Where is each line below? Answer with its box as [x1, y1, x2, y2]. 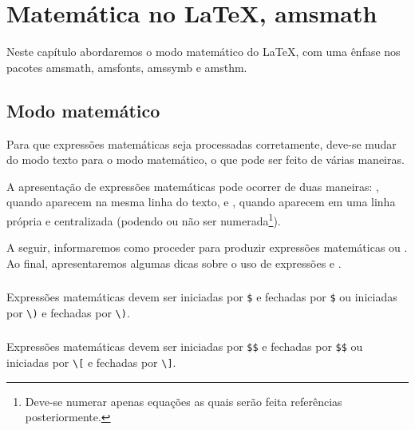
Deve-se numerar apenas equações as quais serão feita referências [25, 392, 342, 409]
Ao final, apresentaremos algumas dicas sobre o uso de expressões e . [6, 254, 342, 271]
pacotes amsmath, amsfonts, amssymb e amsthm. [6, 58, 247, 75]
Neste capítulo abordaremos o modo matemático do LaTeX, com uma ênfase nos [6, 43, 401, 60]
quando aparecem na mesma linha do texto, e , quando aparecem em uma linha [6, 193, 396, 210]
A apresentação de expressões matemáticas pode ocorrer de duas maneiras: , [6, 177, 379, 194]
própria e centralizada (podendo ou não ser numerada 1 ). [6, 209, 281, 229]
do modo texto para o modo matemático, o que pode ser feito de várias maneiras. [6, 151, 405, 168]
